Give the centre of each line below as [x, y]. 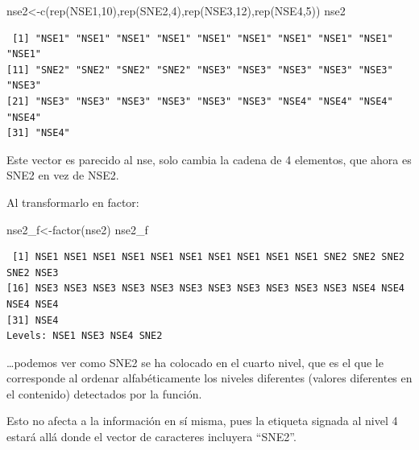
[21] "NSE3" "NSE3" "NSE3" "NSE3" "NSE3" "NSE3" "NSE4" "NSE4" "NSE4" [200, 101]
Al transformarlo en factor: [73, 202]
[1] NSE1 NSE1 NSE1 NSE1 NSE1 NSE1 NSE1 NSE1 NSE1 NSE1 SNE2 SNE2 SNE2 [208, 257]
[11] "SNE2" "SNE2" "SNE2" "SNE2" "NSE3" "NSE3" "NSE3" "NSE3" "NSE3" [200, 70]
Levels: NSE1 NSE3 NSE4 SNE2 [85, 336]
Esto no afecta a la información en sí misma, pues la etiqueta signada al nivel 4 [202, 421]
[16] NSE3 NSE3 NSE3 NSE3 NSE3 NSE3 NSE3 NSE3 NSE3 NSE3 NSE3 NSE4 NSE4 [205, 289]
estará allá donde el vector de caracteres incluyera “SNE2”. [151, 437]
